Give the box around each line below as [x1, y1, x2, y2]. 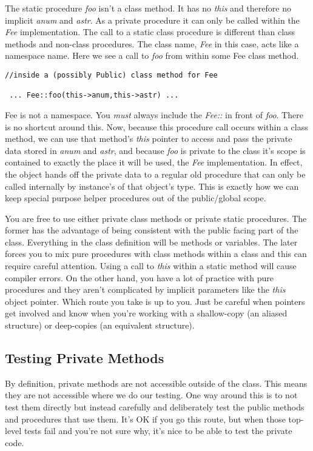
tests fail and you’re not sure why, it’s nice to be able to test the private [24, 424, 292, 437]
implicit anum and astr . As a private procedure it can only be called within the [5, 13, 300, 26]
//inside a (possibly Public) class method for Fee [5, 70, 218, 79]
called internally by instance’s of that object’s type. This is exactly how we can [5, 179, 299, 192]
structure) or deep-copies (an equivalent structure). [5, 319, 195, 332]
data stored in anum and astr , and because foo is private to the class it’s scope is [5, 144, 306, 156]
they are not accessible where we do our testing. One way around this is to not [5, 389, 298, 401]
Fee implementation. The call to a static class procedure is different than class [5, 25, 295, 38]
